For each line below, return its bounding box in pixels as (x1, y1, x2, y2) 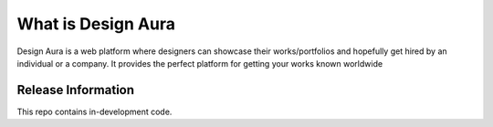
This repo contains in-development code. (16, 106, 173, 117)
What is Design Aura (16, 14, 176, 34)
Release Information (16, 82, 135, 98)
